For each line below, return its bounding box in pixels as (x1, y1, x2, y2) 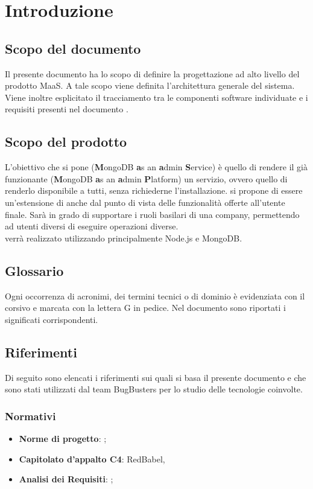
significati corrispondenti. (5, 313, 98, 325)
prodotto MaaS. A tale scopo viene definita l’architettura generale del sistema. (5, 79, 295, 92)
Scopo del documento (5, 39, 141, 57)
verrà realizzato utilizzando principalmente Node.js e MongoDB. (5, 231, 242, 244)
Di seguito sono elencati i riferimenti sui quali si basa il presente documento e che (5, 371, 306, 383)
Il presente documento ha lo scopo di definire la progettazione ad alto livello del (5, 67, 300, 80)
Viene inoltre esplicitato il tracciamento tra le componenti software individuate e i (5, 91, 308, 103)
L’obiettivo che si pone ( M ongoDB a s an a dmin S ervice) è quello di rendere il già (5, 161, 308, 173)
